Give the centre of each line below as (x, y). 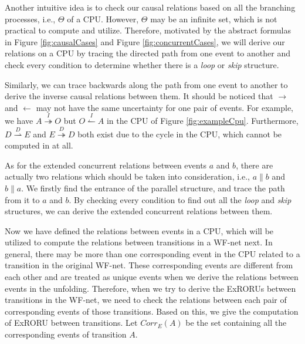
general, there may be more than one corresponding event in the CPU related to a (152, 253)
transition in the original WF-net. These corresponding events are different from (149, 265)
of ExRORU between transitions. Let (71, 323)
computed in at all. (39, 145)
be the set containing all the (236, 323)
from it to (22, 199)
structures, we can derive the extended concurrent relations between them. (139, 211)
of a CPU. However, (103, 18)
